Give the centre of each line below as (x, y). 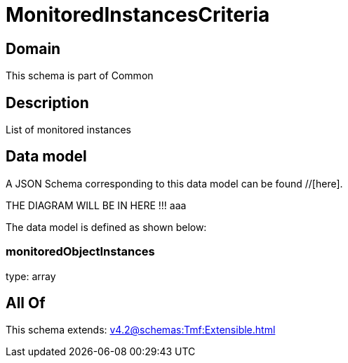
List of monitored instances (68, 130)
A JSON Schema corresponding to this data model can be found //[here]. (174, 183)
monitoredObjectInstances (80, 252)
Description (47, 103)
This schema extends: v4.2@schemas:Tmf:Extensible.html (141, 330)
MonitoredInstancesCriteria (138, 15)
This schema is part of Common (80, 76)
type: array (31, 276)
